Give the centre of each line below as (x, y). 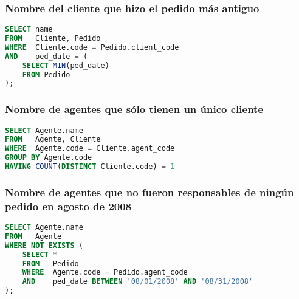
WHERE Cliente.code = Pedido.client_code (92, 47)
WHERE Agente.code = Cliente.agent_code (90, 149)
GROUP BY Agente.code (49, 158)
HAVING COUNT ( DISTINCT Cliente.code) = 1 (90, 167)
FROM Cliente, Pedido (53, 39)
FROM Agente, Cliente (53, 139)
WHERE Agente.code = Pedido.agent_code (105, 273)
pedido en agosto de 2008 (68, 206)
